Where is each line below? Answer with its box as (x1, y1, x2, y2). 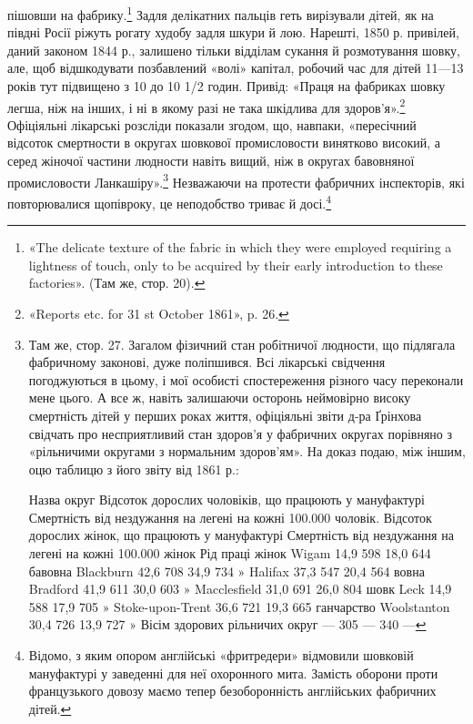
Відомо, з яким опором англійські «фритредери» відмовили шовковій (28, 646, 414, 665)
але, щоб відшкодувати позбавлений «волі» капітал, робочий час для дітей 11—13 (7, 58, 464, 77)
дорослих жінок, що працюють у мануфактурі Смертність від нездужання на (28, 525, 454, 545)
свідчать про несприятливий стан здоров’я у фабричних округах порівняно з (28, 423, 453, 443)
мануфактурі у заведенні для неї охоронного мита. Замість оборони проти (28, 663, 438, 682)
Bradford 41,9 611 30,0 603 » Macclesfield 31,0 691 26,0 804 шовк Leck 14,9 (28, 579, 452, 598)
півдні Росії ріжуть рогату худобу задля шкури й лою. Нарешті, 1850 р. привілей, (7, 23, 459, 42)
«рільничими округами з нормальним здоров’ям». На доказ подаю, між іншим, (28, 442, 466, 461)
